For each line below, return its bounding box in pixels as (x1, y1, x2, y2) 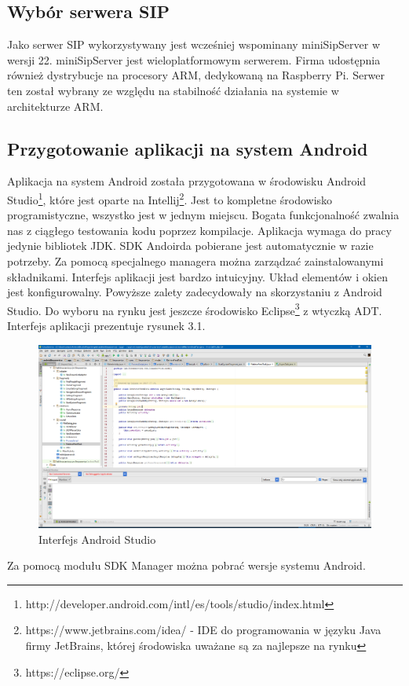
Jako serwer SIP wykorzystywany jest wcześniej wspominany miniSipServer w (7, 36, 380, 53)
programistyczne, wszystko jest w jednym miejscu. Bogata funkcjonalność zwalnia (7, 207, 400, 223)
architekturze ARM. (7, 97, 104, 114)
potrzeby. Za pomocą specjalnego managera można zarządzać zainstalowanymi (7, 253, 384, 269)
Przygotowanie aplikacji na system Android (7, 136, 368, 160)
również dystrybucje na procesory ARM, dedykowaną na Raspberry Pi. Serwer (7, 67, 385, 83)
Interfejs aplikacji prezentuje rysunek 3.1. (7, 317, 206, 334)
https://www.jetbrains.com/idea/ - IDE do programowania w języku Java (25, 622, 382, 638)
